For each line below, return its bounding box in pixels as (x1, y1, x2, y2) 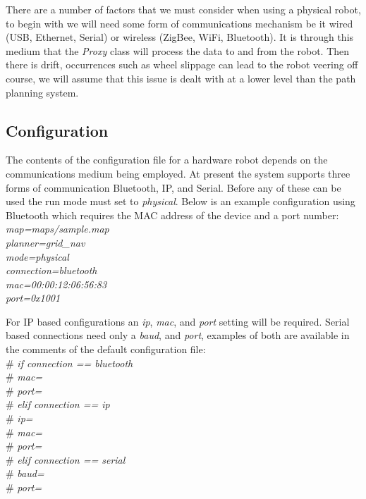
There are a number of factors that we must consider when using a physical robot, (6, 2, 361, 16)
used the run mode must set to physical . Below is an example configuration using (6, 194, 355, 209)
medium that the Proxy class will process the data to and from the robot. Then (6, 43, 350, 58)
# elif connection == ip (6, 397, 110, 412)
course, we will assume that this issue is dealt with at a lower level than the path (6, 70, 356, 85)
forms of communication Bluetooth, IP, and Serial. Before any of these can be (6, 180, 341, 195)
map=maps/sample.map (6, 221, 109, 236)
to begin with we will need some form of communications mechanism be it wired (6, 16, 353, 30)
